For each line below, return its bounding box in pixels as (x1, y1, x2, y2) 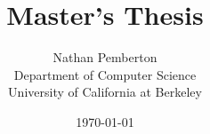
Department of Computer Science (13, 65, 197, 83)
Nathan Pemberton (52, 48, 157, 67)
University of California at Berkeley (8, 83, 202, 101)
